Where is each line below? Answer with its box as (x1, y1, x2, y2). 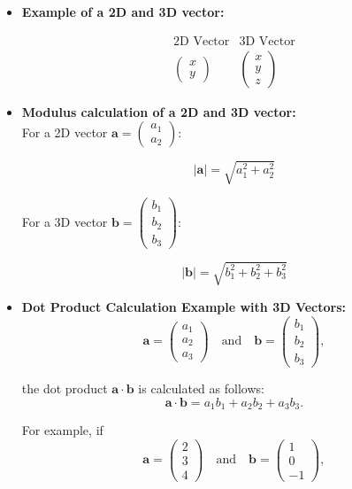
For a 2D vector (21, 123, 108, 142)
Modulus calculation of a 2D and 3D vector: (21, 102, 296, 120)
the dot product (21, 379, 108, 397)
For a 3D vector (21, 212, 108, 230)
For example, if (21, 421, 103, 439)
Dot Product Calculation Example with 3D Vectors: (21, 297, 347, 315)
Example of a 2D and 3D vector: (21, 3, 225, 20)
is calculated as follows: (138, 379, 264, 397)
